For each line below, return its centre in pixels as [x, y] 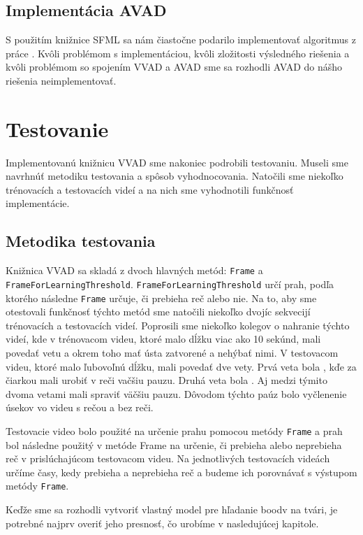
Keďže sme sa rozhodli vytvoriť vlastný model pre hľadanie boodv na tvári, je [172, 509]
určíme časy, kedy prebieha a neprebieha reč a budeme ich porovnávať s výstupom [181, 472]
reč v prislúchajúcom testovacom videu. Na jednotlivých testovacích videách [168, 458]
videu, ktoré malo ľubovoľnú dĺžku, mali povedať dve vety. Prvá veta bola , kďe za [181, 366]
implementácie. [38, 203]
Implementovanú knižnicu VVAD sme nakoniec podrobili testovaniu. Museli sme [177, 162]
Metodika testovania [81, 241]
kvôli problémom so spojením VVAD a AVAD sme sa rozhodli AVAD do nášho [174, 67]
